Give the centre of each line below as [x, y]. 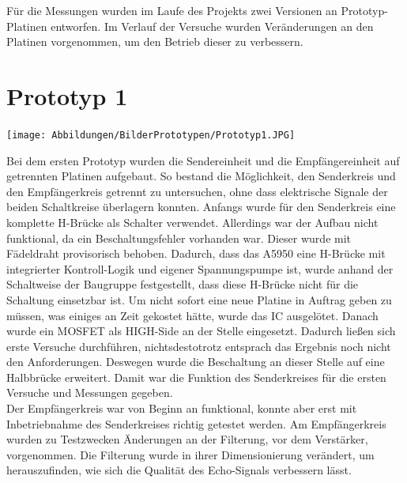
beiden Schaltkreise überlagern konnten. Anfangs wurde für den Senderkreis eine [201, 207]
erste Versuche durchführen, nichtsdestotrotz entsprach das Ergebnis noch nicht [199, 346]
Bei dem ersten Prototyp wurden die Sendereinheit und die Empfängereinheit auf [203, 160]
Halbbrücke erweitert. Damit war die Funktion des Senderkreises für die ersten [196, 377]
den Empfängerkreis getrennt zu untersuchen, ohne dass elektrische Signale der [197, 191]
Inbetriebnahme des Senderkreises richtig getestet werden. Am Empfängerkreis [196, 423]
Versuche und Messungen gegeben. [90, 392]
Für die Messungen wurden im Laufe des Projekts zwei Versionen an [172, 10]
